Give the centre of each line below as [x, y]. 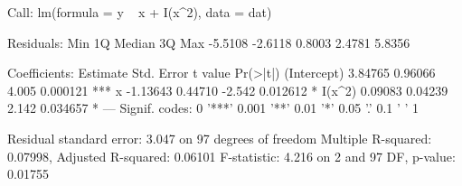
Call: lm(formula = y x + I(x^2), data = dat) [140, 12]
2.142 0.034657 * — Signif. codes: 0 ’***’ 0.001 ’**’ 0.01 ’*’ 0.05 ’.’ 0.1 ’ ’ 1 [213, 108]
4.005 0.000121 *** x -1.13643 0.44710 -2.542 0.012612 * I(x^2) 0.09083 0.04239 [228, 90]
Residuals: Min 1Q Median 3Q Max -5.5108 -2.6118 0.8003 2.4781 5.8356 [209, 42]
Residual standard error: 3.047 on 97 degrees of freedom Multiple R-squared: [220, 138]
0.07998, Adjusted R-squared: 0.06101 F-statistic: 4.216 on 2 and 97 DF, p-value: [231, 156]
